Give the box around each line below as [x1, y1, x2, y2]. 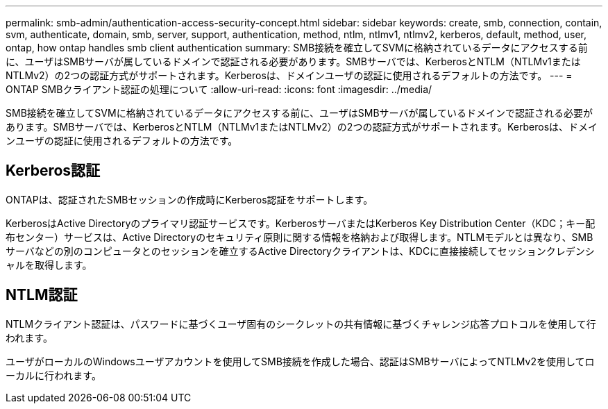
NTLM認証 [6, 286, 78, 304]
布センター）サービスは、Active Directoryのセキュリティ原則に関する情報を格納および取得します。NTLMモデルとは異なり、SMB [6, 231, 593, 243]
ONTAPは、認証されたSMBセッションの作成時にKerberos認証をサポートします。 [6, 193, 373, 206]
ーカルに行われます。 [6, 369, 101, 381]
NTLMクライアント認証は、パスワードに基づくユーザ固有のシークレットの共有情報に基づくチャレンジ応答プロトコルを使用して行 [6, 317, 596, 330]
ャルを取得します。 [6, 258, 92, 271]
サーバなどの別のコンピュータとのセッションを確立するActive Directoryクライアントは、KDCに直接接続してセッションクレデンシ [6, 244, 595, 257]
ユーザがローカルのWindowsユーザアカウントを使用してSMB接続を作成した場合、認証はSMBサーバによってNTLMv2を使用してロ [6, 355, 595, 367]
